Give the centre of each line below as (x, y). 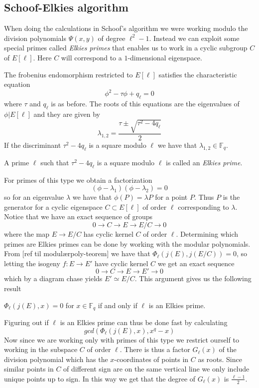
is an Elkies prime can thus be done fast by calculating (144, 322)
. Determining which (207, 234)
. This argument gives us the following (193, 278)
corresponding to (203, 206)
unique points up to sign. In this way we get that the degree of (100, 378)
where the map (27, 234)
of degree (112, 38)
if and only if (118, 305)
